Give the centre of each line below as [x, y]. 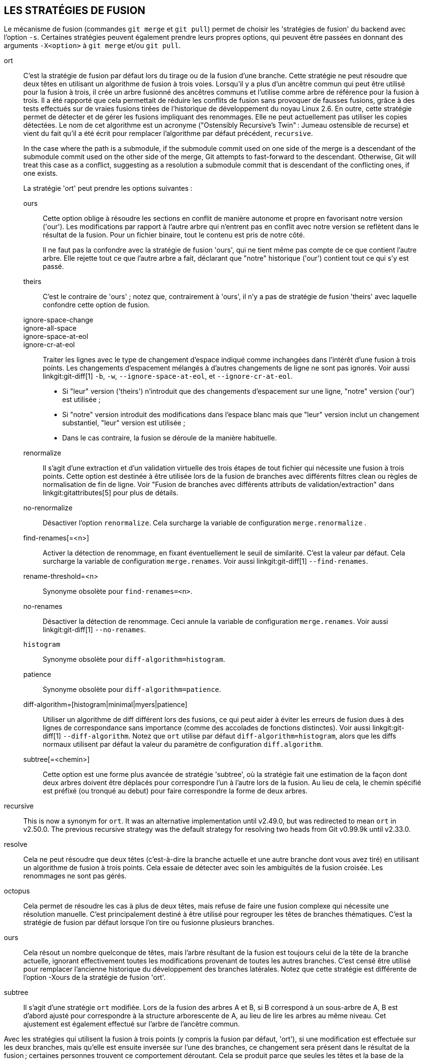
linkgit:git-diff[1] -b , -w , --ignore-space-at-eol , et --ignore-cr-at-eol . [168, 376]
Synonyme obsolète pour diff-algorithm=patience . [132, 690]
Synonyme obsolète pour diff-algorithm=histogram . [134, 659]
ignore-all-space [50, 328]
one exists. [41, 173]
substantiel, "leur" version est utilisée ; [124, 423]
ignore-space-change [58, 320]
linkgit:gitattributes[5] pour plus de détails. [110, 493]
